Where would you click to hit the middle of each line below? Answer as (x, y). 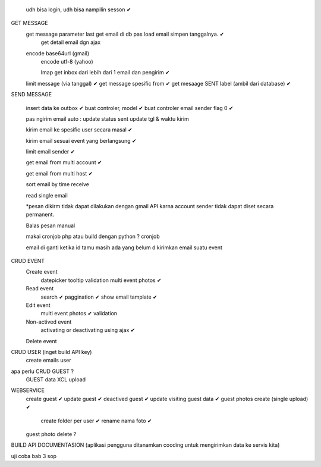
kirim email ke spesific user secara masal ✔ (79, 130)
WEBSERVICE (28, 390)
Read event (40, 289)
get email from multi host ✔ (59, 173)
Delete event (41, 341)
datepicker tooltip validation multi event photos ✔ (101, 280)
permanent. (40, 215)
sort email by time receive (57, 184)
